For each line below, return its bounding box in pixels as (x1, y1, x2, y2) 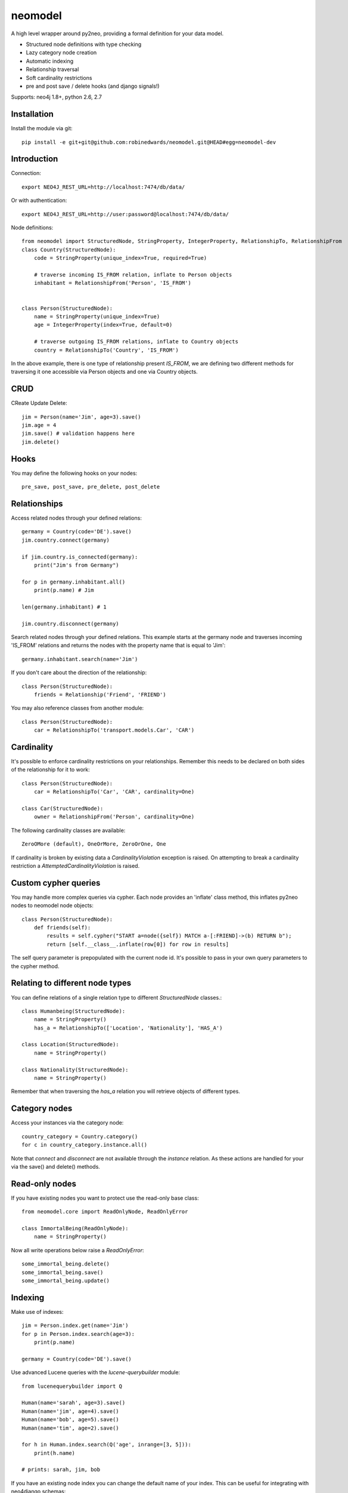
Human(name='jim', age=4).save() (21, 1408, 119, 1415)
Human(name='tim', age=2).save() (21, 1424, 119, 1431)
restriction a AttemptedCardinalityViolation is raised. (11, 862, 140, 869)
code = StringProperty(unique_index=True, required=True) (33, 254, 207, 262)
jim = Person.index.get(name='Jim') (21, 1322, 129, 1329)
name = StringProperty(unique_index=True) (33, 313, 160, 320)
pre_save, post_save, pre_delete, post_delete (21, 484, 160, 490)
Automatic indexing (26, 57, 74, 64)
